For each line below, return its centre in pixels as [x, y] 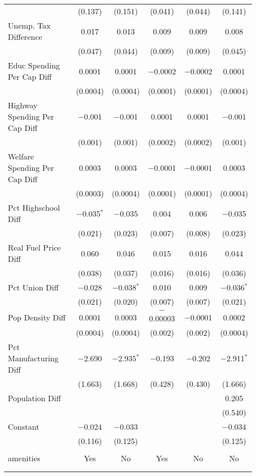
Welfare [21, 156]
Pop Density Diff [37, 317]
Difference [25, 37]
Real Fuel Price [34, 247]
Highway [23, 105]
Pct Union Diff [33, 287]
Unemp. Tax [29, 25]
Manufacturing [33, 358]
